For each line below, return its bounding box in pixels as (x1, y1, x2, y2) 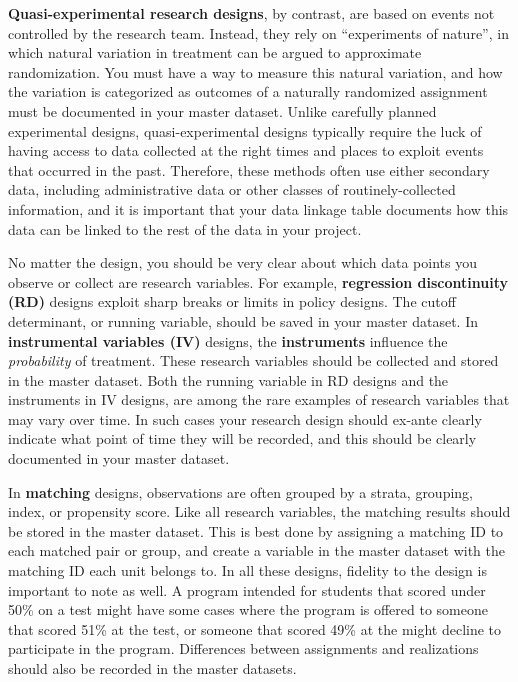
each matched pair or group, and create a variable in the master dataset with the (8, 540, 505, 561)
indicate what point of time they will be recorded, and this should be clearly (8, 428, 477, 449)
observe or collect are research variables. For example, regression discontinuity (8, 271, 508, 292)
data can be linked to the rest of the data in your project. (8, 218, 362, 239)
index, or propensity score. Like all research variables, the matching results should (8, 501, 511, 522)
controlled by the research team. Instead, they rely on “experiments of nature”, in (8, 22, 509, 43)
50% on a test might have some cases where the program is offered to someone (8, 599, 488, 620)
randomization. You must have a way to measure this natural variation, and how (8, 61, 503, 82)
